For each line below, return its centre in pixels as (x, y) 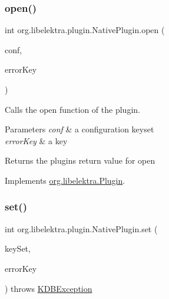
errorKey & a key (36, 140)
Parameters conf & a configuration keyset (79, 129)
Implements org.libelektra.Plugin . (65, 180)
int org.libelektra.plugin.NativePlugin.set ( (81, 228)
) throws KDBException (49, 288)
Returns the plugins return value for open (80, 160)
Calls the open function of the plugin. (72, 109)
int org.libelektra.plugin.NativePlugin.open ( (85, 30)
